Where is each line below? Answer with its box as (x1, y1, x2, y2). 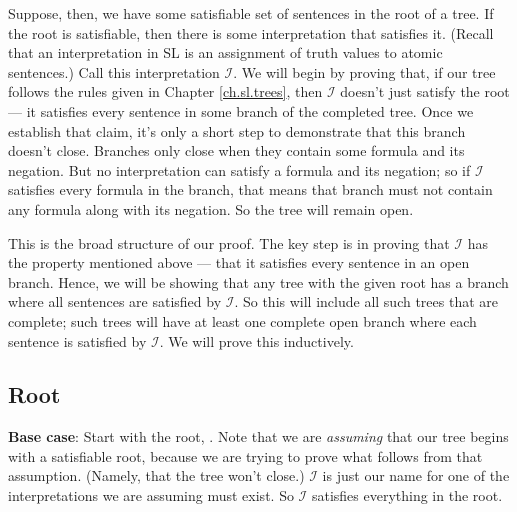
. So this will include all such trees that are (234, 291, 498, 312)
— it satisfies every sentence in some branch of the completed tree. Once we (8, 100, 474, 121)
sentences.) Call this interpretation (8, 61, 220, 82)
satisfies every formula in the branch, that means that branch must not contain (8, 179, 493, 200)
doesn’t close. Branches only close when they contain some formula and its (8, 140, 465, 161)
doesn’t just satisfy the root (340, 81, 510, 102)
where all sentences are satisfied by (8, 291, 222, 312)
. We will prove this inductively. (159, 330, 354, 351)
